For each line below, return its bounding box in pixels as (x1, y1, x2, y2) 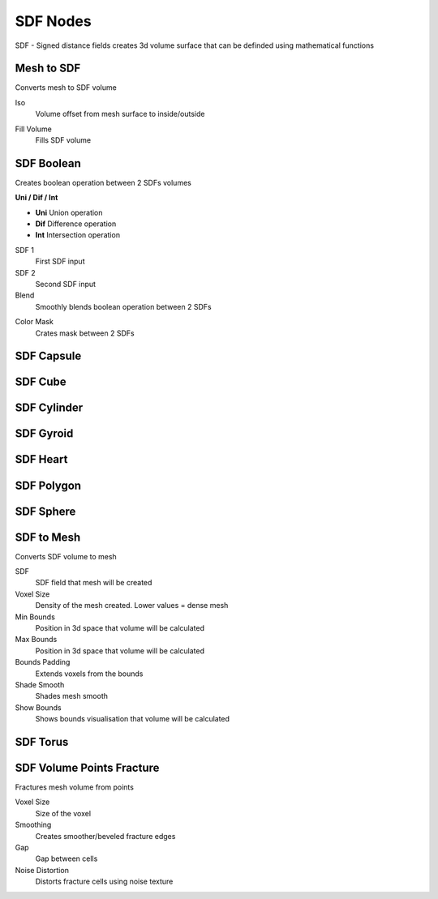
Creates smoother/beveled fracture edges (35, 831, 176, 841)
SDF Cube (15, 375, 67, 389)
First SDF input (35, 256, 85, 267)
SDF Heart (15, 452, 68, 466)
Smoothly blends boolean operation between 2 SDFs (35, 302, 212, 311)
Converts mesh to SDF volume (15, 83, 117, 92)
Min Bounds (15, 612, 56, 622)
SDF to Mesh (15, 530, 81, 544)
